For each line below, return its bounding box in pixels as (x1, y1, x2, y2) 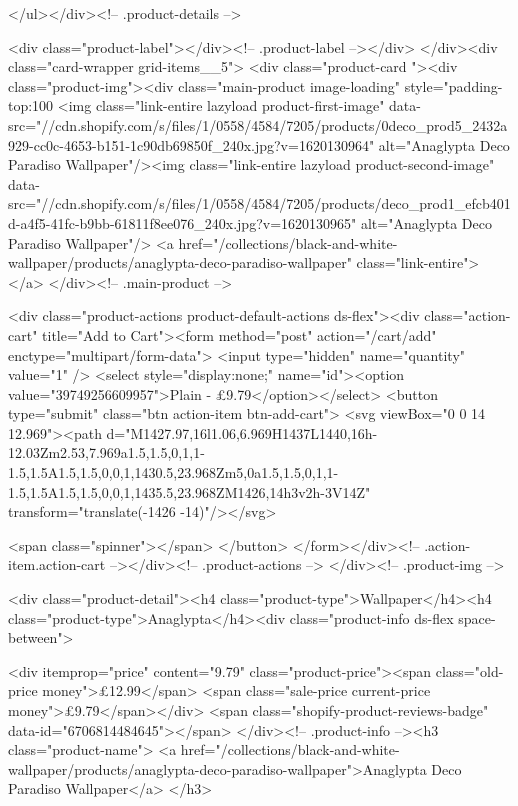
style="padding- (404, 75, 503, 96)
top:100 (8, 95, 54, 116)
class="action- (424, 305, 511, 326)
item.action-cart (8, 554, 106, 575)
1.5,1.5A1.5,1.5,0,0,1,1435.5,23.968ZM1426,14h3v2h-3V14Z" (8, 481, 371, 502)
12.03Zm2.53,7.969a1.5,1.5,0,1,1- (8, 442, 205, 463)
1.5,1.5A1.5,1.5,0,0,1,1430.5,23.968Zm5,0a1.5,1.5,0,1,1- (8, 462, 339, 483)
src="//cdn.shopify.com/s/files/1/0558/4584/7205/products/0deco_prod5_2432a (8, 114, 508, 135)
